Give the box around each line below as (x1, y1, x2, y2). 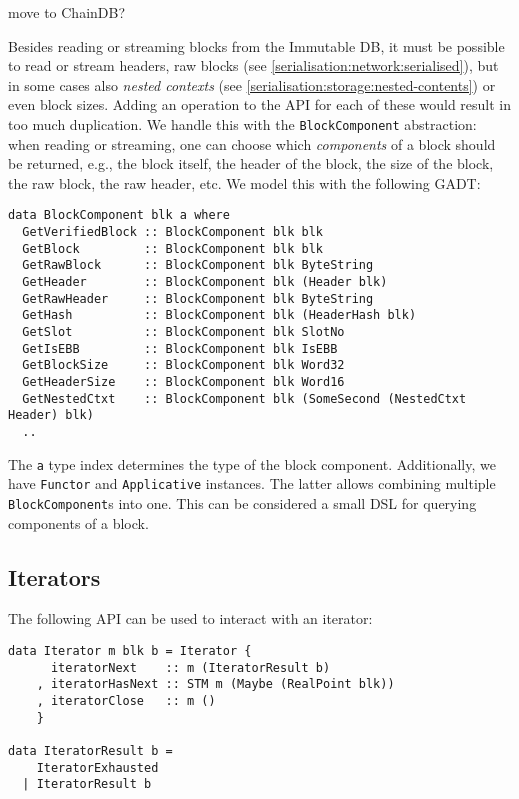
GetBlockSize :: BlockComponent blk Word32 (22, 358, 345, 373)
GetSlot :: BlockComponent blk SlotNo (22, 325, 345, 339)
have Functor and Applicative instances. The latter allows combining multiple (8, 473, 496, 494)
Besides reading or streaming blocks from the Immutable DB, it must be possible (8, 35, 505, 56)
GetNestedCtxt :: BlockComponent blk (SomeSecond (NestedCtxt (22, 391, 467, 406)
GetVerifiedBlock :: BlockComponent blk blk (22, 225, 323, 240)
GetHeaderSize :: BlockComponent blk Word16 (22, 374, 345, 389)
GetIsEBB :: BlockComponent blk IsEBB (22, 341, 338, 356)
